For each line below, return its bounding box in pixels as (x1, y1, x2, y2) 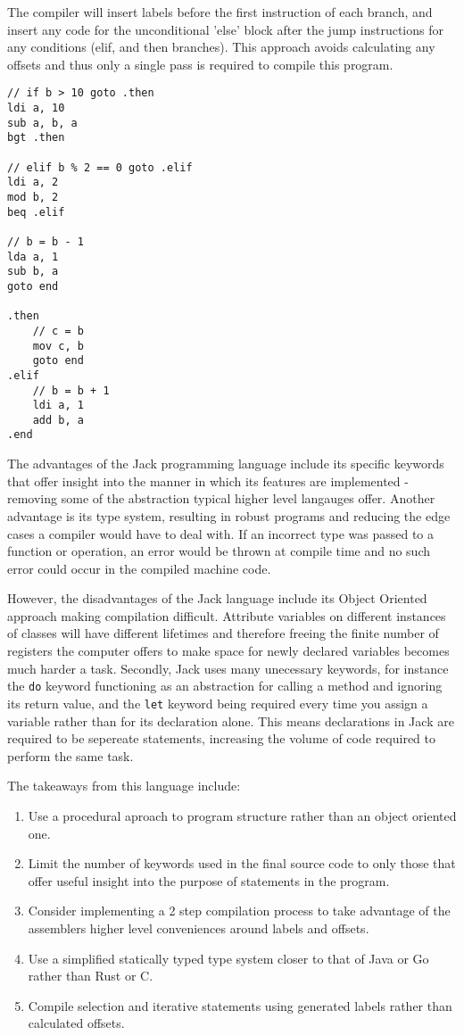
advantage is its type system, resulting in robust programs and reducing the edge (7, 506, 451, 525)
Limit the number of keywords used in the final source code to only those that (28, 854, 456, 873)
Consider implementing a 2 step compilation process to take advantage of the (28, 901, 451, 920)
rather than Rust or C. (28, 966, 153, 985)
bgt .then (7, 131, 65, 145)
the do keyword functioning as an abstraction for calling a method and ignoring (7, 676, 443, 695)
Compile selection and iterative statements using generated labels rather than (28, 996, 452, 1014)
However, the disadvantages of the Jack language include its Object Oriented (7, 589, 427, 608)
